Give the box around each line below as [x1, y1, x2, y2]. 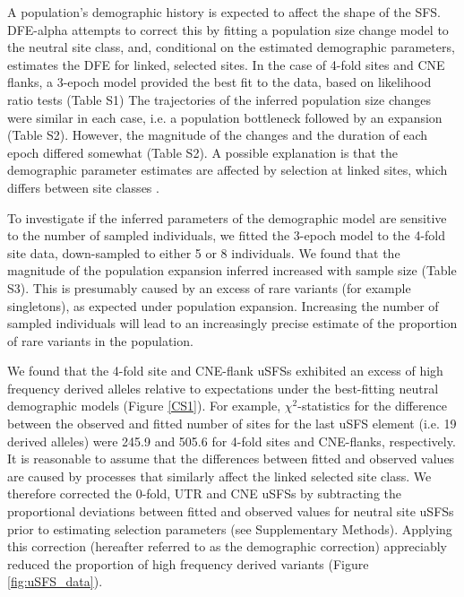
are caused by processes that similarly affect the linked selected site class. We [7, 466, 432, 485]
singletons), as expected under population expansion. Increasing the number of [7, 296, 439, 315]
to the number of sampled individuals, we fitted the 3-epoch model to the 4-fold [7, 226, 446, 245]
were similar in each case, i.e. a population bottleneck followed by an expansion [7, 108, 443, 126]
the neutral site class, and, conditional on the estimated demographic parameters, [7, 38, 455, 56]
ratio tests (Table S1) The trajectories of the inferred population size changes [7, 90, 432, 108]
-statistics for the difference [297, 396, 447, 415]
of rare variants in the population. [7, 331, 193, 350]
